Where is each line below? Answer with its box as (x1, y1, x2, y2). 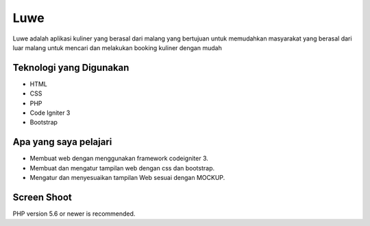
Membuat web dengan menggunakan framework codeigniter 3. (29, 155, 209, 163)
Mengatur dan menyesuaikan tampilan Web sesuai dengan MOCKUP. (29, 174, 225, 182)
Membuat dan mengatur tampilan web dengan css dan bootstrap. (29, 163, 215, 172)
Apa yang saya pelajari (12, 136, 112, 148)
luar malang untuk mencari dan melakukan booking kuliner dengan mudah (12, 43, 222, 52)
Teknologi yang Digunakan (12, 62, 129, 74)
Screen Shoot (12, 191, 72, 203)
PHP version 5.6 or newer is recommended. (12, 210, 136, 218)
